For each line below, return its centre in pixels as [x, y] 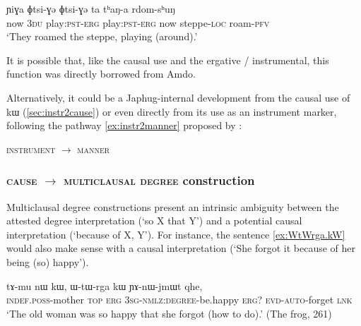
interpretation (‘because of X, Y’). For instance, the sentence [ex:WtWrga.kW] [176, 234]
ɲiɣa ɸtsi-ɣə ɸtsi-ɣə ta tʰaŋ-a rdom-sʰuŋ [91, 8]
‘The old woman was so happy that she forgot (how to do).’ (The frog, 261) [169, 313]
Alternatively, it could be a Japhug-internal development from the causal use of [178, 97]
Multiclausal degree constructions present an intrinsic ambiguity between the [173, 206]
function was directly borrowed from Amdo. [101, 74]
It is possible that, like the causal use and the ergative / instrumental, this [168, 60]
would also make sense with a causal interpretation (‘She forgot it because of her [181, 248]
